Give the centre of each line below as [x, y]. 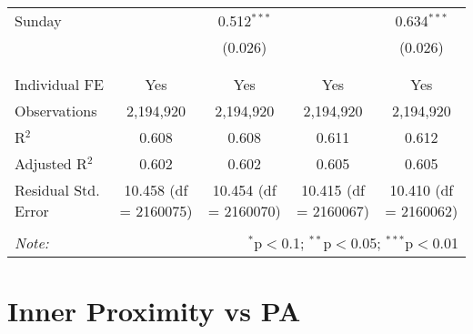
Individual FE [59, 84]
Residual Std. [57, 190]
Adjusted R [51, 163]
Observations [56, 111]
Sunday [38, 20]
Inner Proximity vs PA [154, 311]
